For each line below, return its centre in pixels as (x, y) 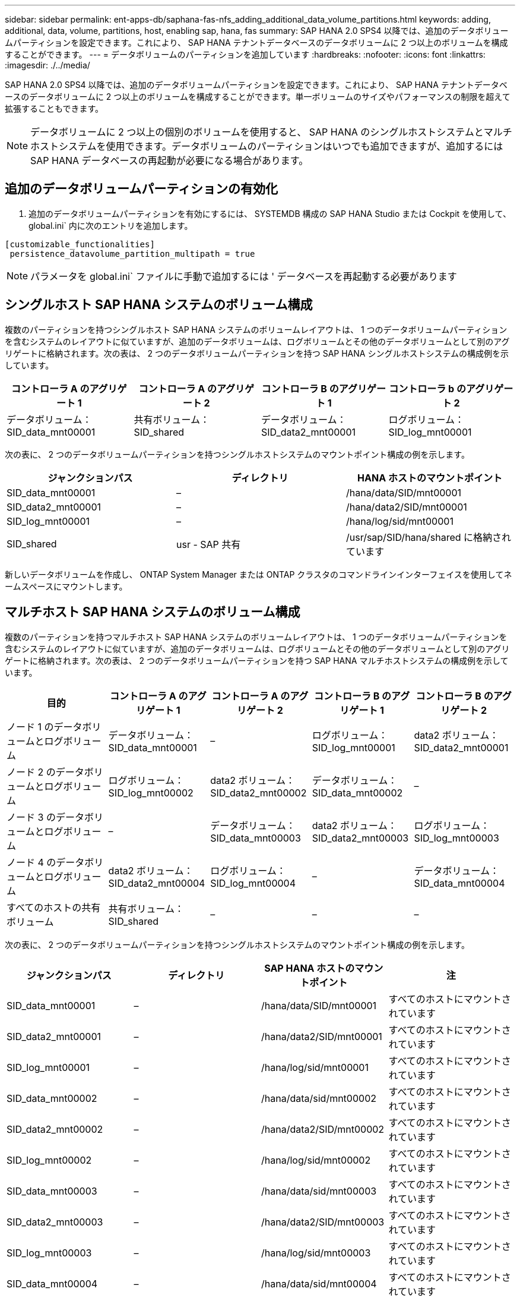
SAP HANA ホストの (310, 968)
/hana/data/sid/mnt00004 (319, 1283)
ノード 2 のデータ (45, 772)
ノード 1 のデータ (45, 727)
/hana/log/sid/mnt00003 (316, 1253)
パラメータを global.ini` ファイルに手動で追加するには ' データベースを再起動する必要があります (244, 276)
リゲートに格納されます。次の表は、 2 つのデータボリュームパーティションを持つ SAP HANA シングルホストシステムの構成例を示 (257, 353)
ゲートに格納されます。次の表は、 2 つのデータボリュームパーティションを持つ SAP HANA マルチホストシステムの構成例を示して (257, 660)
